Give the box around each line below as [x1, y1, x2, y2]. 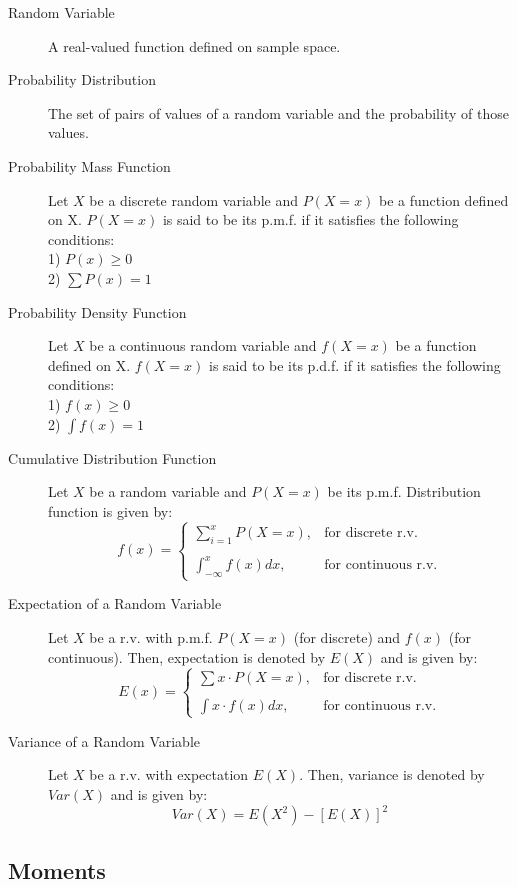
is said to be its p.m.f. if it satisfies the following [162, 209, 459, 230]
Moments [8, 854, 106, 885]
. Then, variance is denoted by [299, 764, 485, 785]
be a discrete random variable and [89, 189, 298, 210]
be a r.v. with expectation [89, 764, 249, 785]
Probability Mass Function [8, 155, 171, 176]
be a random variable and [89, 481, 247, 502]
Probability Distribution [8, 69, 156, 90]
